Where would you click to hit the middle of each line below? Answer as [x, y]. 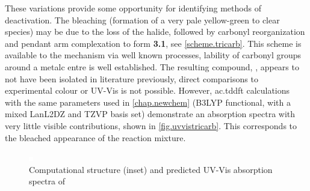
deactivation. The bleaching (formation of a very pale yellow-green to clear [142, 20]
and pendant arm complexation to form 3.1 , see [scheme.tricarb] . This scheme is [153, 43]
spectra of [47, 181]
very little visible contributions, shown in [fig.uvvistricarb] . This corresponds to [151, 125]
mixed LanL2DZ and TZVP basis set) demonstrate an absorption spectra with [150, 114]
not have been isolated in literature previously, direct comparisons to [132, 78]
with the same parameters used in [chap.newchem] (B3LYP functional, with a [148, 102]
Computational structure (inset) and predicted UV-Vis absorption [151, 169]
